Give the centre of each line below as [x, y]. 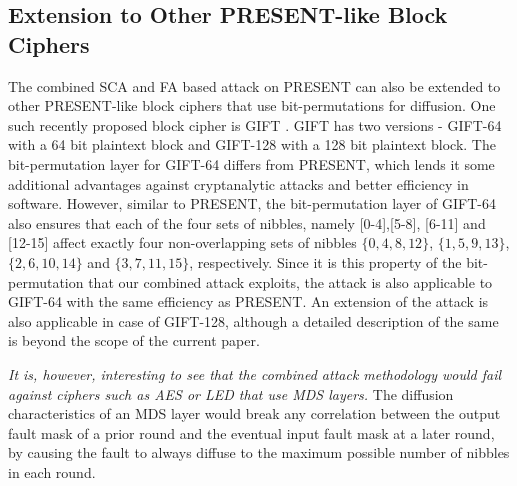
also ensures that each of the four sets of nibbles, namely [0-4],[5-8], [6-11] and [247, 222]
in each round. [52, 471]
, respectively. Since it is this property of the [325, 261]
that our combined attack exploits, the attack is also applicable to [290, 281]
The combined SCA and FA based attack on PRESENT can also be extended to [254, 85]
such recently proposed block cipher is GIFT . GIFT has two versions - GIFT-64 [255, 124]
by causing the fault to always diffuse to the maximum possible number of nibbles [259, 452]
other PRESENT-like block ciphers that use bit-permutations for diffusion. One [252, 105]
